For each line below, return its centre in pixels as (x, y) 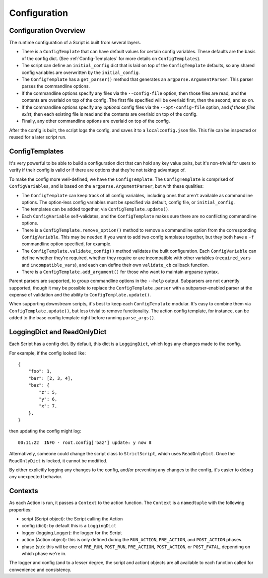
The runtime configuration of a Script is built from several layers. (75, 43)
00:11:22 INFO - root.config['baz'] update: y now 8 (85, 442)
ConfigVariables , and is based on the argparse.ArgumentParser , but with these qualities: (106, 186)
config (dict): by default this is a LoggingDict (69, 526)
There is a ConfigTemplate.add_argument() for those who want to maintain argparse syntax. (120, 272)
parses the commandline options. (56, 86)
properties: (20, 509)
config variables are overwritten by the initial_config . (81, 72)
